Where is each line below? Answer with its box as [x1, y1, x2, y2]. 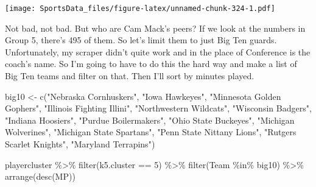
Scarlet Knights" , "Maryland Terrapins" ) [5, 138, 155, 150]
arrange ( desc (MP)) [5, 170, 75, 183]
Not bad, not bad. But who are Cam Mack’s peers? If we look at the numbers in [5, 21, 306, 34]
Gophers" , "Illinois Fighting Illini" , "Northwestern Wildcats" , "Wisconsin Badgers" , [5, 102, 312, 115]
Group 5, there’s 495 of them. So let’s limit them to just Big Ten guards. [5, 34, 277, 46]
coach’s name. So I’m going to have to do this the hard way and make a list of [5, 57, 297, 70]
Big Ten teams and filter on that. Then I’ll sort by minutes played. [5, 69, 255, 82]
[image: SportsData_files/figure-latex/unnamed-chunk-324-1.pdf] [5, 4, 275, 13]
